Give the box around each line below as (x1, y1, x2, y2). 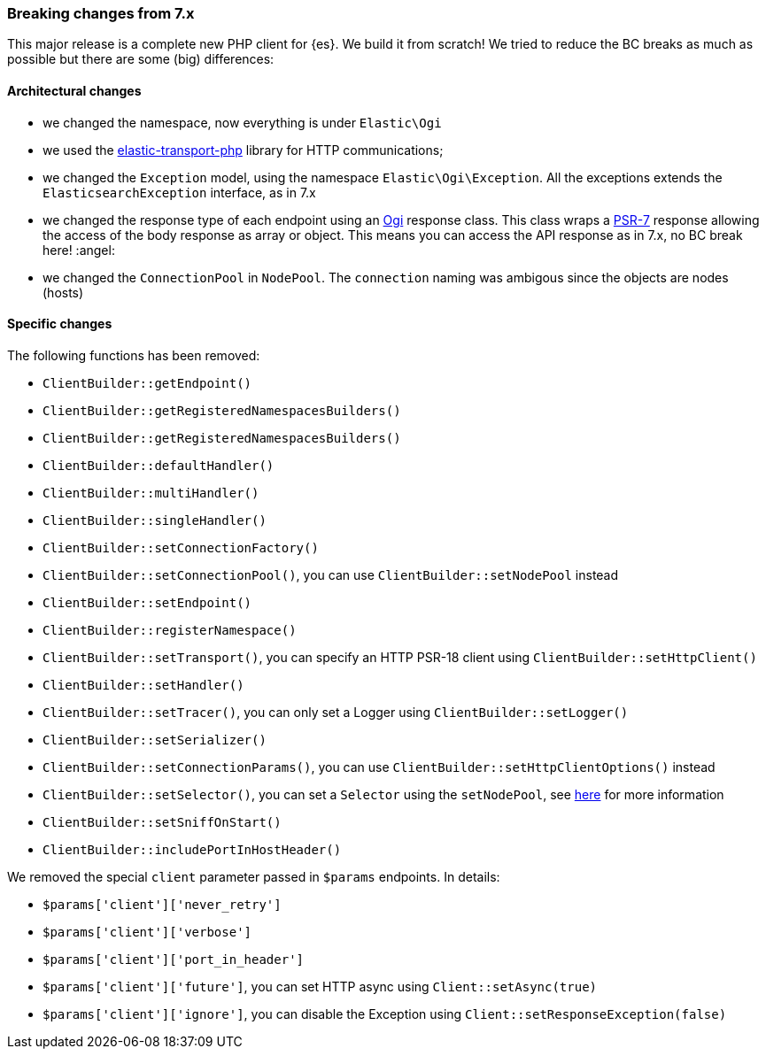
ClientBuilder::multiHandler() (43, 485, 259, 500)
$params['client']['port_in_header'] (43, 952, 305, 967)
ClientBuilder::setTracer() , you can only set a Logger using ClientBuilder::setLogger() (43, 704, 629, 720)
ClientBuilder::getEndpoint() (43, 375, 252, 390)
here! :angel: (43, 242, 115, 258)
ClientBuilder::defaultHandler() (43, 458, 275, 473)
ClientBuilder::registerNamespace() (43, 622, 297, 637)
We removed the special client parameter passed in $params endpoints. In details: (7, 868, 500, 884)
